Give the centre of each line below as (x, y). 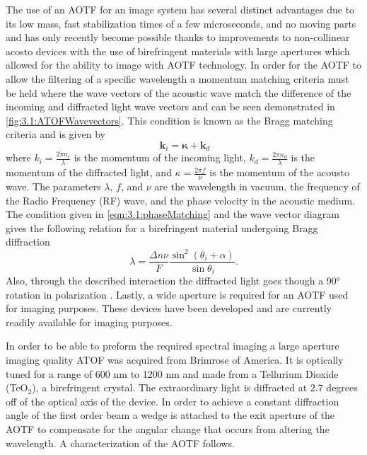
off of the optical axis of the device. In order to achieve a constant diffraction (173, 401)
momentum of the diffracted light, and (89, 172)
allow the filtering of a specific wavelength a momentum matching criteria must (177, 78)
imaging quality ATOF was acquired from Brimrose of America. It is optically (175, 359)
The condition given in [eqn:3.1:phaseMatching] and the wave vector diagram (173, 214)
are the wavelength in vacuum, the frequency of (257, 186)
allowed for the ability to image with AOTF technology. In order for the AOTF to (183, 65)
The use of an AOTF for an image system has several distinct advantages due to (180, 9)
